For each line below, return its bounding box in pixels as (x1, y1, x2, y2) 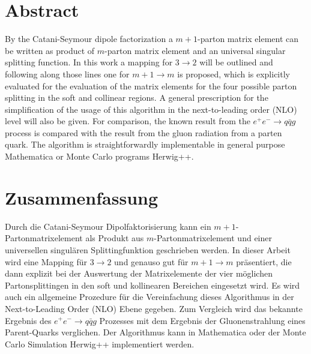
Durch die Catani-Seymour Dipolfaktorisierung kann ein (5, 220, 211, 232)
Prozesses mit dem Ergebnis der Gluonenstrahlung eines (99, 314, 306, 326)
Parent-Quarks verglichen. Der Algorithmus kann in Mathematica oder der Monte (5, 326, 306, 338)
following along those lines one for (5, 67, 130, 80)
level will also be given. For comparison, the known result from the (5, 115, 250, 127)
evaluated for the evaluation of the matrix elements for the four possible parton (5, 79, 297, 92)
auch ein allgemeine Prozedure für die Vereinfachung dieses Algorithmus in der (5, 290, 294, 303)
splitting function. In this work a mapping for (5, 56, 173, 68)
